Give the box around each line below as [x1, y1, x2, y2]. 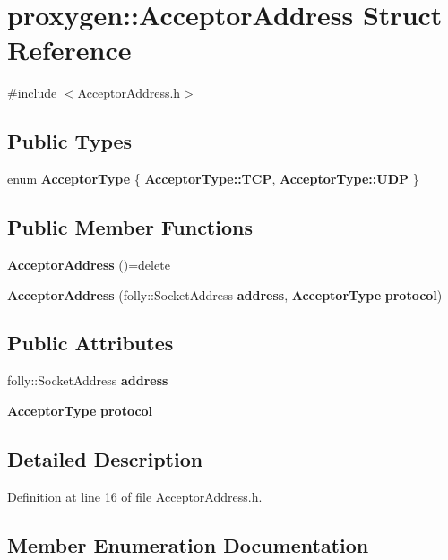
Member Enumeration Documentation [7, 530, 369, 558]
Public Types [7, 127, 133, 155]
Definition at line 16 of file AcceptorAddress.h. [7, 487, 263, 505]
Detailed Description [7, 444, 203, 472]
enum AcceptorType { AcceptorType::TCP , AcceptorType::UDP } [7, 169, 419, 188]
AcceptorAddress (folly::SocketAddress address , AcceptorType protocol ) [7, 285, 443, 304]
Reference [7, 31, 132, 68]
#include [7, 83, 57, 102]
